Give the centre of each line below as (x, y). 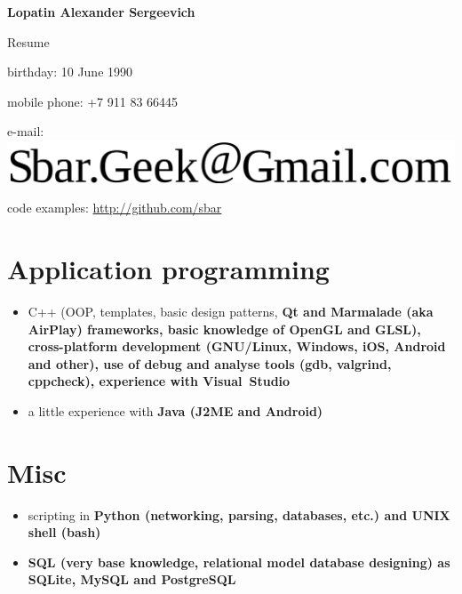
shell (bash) (64, 532)
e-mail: (26, 131)
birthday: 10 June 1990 (70, 72)
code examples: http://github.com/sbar (115, 208)
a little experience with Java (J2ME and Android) (175, 410)
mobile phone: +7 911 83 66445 (93, 101)
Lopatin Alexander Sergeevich (101, 12)
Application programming (168, 269)
